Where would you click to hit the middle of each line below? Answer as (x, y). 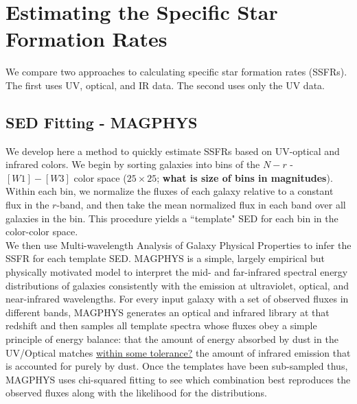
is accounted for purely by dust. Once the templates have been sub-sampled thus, (177, 366)
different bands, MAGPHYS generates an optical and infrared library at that (168, 312)
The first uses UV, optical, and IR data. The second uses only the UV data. (165, 85)
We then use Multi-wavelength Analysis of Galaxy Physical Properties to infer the (178, 245)
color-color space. (42, 231)
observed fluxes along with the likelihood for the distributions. (136, 393)
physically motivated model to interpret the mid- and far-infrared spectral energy (177, 272)
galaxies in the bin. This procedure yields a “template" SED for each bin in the (172, 218)
